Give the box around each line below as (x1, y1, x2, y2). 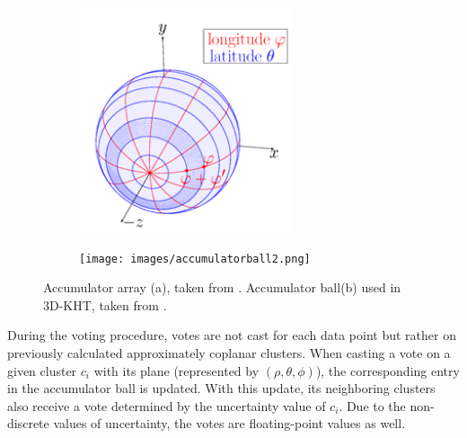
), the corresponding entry (315, 361, 460, 380)
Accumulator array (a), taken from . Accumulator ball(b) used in (43, 278, 401, 297)
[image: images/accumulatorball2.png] (79, 252, 311, 265)
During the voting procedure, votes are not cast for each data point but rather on (7, 326, 456, 344)
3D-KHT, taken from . (43, 295, 167, 314)
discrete (7, 414, 49, 433)
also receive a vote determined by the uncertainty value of (7, 396, 326, 415)
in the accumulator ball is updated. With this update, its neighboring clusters (7, 379, 436, 398)
